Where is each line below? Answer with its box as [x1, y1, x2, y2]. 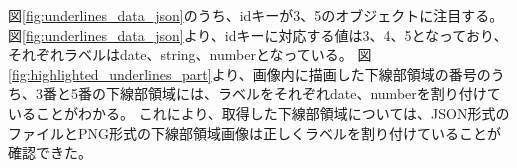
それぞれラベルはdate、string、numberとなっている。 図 [8, 44, 372, 65]
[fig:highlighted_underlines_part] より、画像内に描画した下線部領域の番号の [8, 63, 491, 84]
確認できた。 [8, 142, 92, 163]
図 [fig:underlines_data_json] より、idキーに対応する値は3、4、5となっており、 [8, 24, 508, 45]
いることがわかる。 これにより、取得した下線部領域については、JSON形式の [8, 102, 510, 123]
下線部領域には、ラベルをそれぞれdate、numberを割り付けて [105, 83, 501, 104]
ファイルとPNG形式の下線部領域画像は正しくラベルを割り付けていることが [8, 122, 502, 143]
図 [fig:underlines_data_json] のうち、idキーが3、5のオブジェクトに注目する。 [8, 5, 504, 25]
